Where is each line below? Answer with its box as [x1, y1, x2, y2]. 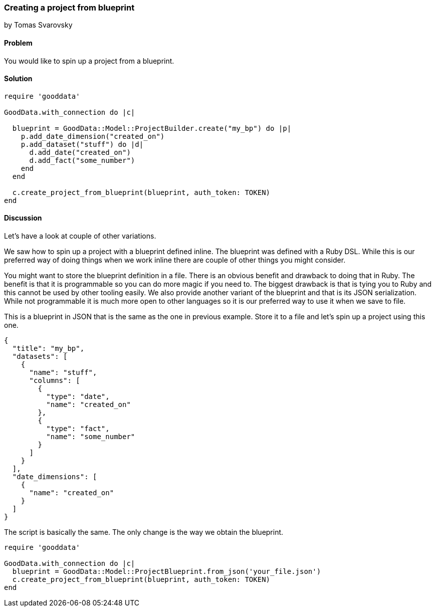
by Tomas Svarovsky [4, 21, 73, 30]
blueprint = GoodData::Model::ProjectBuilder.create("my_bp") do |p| [12, 124, 292, 132]
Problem [4, 38, 33, 47]
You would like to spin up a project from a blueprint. [4, 56, 174, 65]
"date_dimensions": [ [12, 473, 97, 481]
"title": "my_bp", [12, 344, 85, 353]
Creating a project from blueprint [4, 3, 135, 13]
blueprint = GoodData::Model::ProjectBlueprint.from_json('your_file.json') [12, 567, 321, 576]
